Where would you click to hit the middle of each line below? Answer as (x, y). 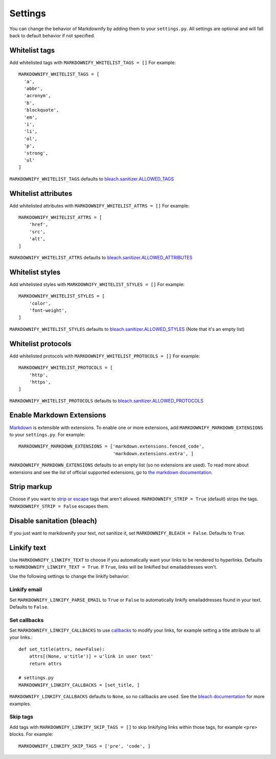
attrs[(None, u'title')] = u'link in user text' (91, 656)
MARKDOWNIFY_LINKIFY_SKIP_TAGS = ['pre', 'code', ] (85, 746)
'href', (39, 225)
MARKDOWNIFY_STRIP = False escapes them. (59, 506)
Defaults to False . (29, 607)
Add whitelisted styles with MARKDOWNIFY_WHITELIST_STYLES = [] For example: (97, 284)
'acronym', (37, 96)
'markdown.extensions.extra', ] (153, 453)
